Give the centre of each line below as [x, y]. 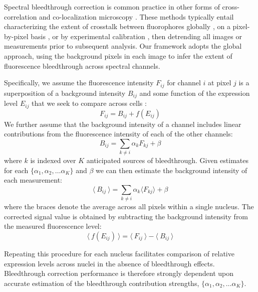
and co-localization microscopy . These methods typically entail [137, 16]
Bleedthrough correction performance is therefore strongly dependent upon [119, 273]
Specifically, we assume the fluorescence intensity [79, 83]
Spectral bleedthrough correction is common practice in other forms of [112, 7]
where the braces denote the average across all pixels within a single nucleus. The [129, 206]
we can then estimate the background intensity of [172, 170]
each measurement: [33, 180]
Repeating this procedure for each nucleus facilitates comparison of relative [119, 253]
